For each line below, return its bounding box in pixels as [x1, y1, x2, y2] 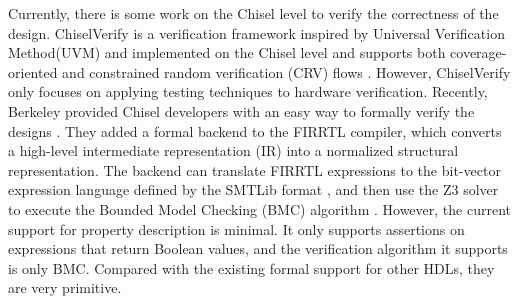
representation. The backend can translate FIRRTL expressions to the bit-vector [8, 159, 501, 180]
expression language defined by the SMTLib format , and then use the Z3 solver [8, 179, 499, 200]
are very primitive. [8, 277, 122, 298]
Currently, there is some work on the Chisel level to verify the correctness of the [8, 3, 499, 23]
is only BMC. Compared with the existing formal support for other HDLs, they [8, 257, 495, 278]
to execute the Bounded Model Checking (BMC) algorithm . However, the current [8, 198, 511, 219]
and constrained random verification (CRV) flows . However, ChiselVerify [62, 61, 511, 82]
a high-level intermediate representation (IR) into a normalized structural [8, 140, 459, 161]
